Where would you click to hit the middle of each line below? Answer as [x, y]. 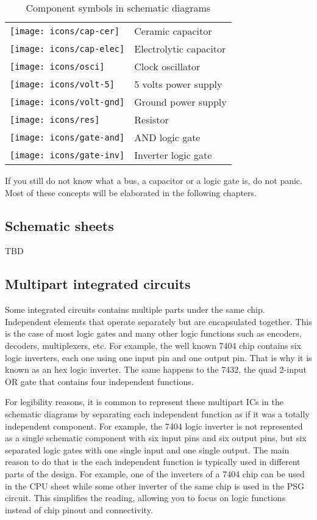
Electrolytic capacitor [180, 49]
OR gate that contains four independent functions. [99, 381]
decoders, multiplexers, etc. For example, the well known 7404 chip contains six [153, 345]
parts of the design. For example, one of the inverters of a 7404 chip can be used [155, 473]
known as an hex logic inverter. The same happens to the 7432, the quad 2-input [156, 369]
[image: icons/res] [55, 119]
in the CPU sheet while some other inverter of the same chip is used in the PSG [155, 485]
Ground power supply [180, 102]
